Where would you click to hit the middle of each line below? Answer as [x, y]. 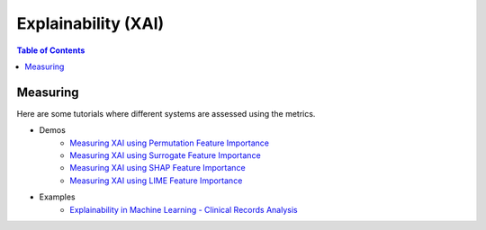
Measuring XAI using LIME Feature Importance [156, 181]
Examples [57, 197]
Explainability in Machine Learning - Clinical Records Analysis [184, 209]
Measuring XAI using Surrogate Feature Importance [165, 155]
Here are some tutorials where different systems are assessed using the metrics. [166, 113]
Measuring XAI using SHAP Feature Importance [158, 168]
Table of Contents [51, 50]
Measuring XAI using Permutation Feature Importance [170, 143]
